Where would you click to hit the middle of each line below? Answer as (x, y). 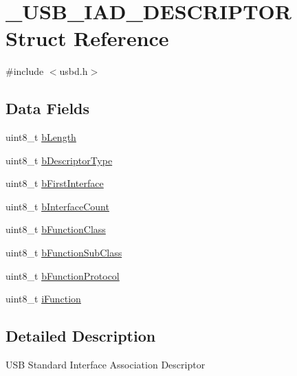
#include (25, 71)
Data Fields (48, 108)
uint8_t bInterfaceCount (57, 206)
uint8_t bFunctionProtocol (63, 275)
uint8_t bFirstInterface (55, 183)
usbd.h (74, 71)
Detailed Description (81, 336)
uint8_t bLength (41, 137)
